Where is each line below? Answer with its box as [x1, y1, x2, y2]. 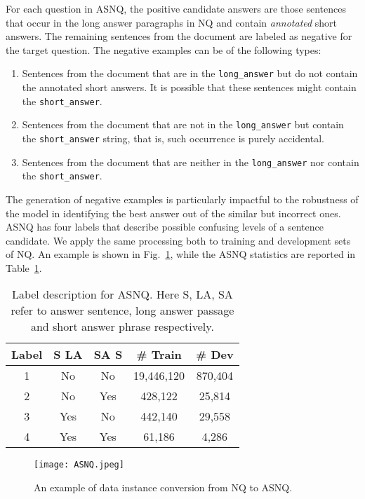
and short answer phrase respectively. [30, 318, 214, 335]
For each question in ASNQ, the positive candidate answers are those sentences [6, 1, 346, 15]
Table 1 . [6, 260, 42, 275]
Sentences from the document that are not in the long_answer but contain [22, 117, 344, 132]
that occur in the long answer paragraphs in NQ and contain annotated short [6, 15, 338, 29]
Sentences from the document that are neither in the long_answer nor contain [22, 154, 359, 169]
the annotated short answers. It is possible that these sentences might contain [22, 80, 357, 95]
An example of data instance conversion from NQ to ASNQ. [34, 480, 293, 495]
